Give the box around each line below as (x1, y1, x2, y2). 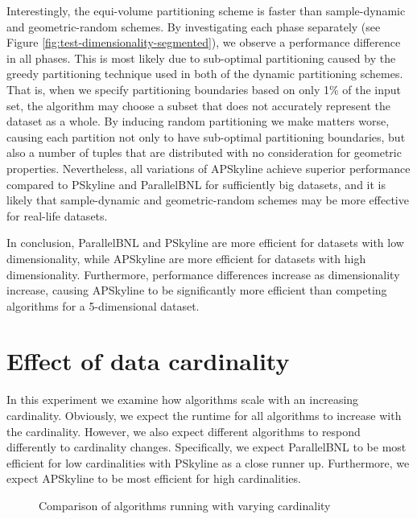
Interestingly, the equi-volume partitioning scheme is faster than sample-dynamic (6, 2, 406, 19)
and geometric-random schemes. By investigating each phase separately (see (6, 18, 381, 35)
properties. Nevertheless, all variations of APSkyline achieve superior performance (6, 159, 411, 176)
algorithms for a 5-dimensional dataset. (6, 297, 200, 314)
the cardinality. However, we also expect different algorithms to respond (6, 422, 361, 439)
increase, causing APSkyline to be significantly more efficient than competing (6, 282, 387, 299)
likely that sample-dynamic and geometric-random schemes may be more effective (6, 192, 409, 208)
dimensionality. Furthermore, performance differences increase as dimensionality (6, 266, 400, 282)
